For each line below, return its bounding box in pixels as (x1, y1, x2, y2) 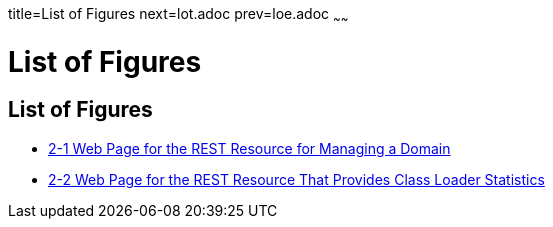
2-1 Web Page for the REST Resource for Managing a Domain (48, 139, 451, 157)
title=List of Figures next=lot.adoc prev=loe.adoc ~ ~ (8, 5, 349, 26)
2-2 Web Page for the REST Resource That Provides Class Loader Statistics (48, 170, 545, 188)
